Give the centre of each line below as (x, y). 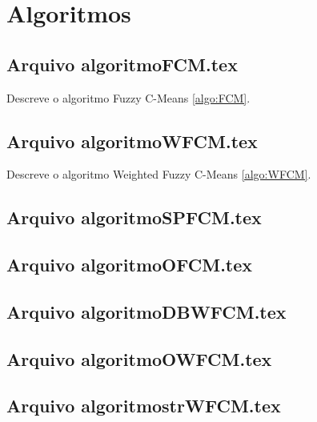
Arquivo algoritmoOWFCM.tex (139, 358)
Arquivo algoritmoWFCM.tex (132, 141)
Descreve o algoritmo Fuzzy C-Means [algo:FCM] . (128, 97)
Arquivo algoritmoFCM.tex (122, 64)
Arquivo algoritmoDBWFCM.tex (146, 311)
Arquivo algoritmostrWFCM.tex (144, 406)
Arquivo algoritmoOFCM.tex (130, 265)
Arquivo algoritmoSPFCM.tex (134, 217)
